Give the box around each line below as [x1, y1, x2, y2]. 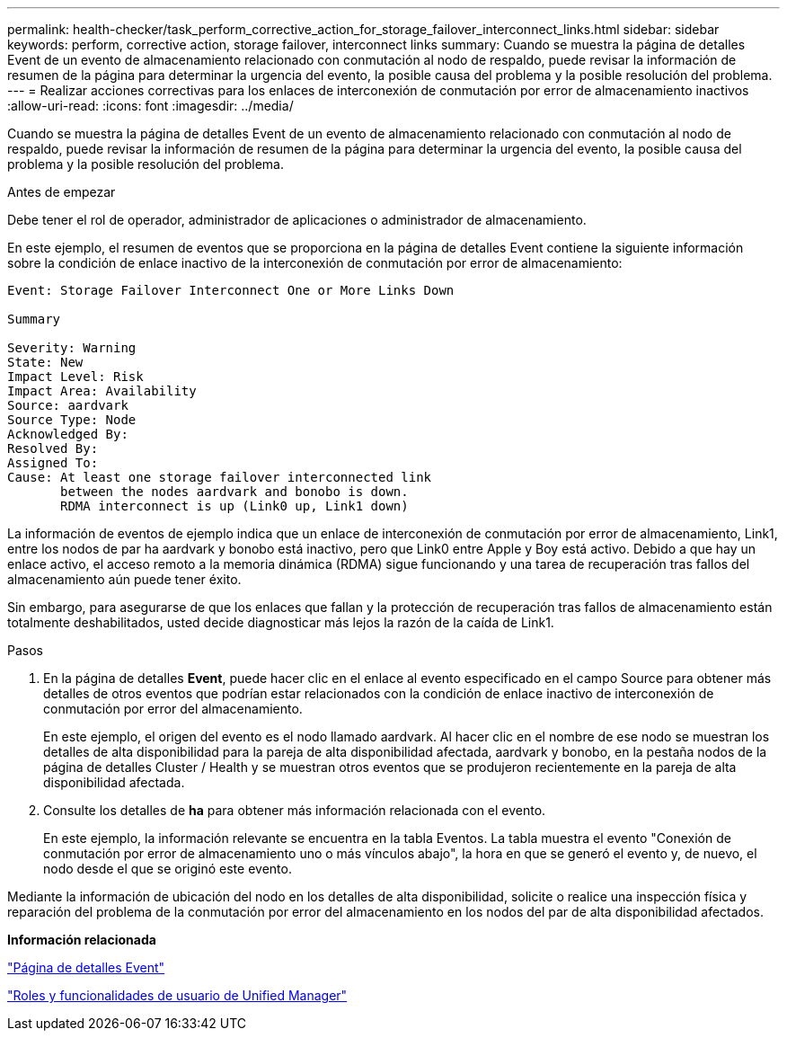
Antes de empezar [7, 184, 116, 200]
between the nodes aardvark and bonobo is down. [60, 484, 409, 499]
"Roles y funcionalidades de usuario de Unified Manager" [7, 988, 348, 1003]
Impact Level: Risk [7, 369, 144, 384]
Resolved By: [7, 441, 99, 456]
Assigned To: [7, 456, 99, 470]
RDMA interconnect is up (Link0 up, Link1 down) [60, 499, 409, 513]
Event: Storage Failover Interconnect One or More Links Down [7, 283, 455, 297]
